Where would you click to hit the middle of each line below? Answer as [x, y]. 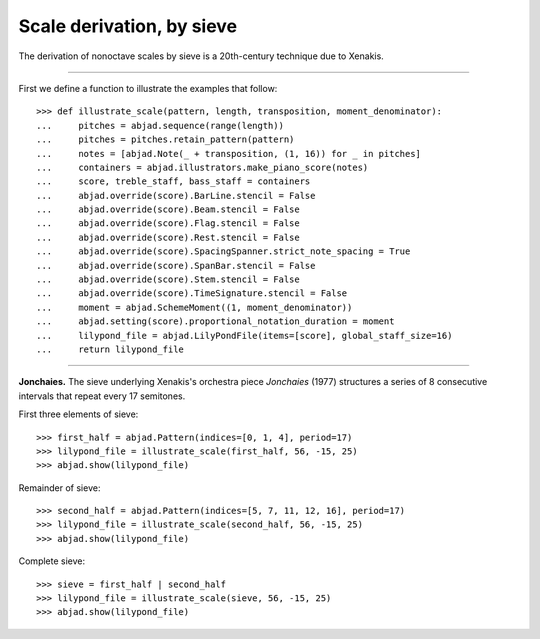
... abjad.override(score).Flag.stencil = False [168, 223]
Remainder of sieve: [59, 487]
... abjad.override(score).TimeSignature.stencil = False [192, 293]
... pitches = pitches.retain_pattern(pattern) [165, 139]
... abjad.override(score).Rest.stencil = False [168, 237]
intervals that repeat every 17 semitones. [102, 396]
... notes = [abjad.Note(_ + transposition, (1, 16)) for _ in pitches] [229, 153]
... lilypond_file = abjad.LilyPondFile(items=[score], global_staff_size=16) [244, 335]
